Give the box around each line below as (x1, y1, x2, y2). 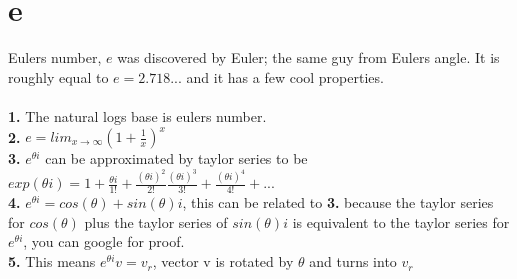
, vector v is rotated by (152, 251, 294, 272)
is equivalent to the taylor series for (292, 211, 510, 232)
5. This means (8, 251, 96, 272)
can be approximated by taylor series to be (45, 148, 308, 168)
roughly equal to (8, 66, 109, 87)
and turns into (309, 251, 397, 272)
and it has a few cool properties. (186, 66, 384, 87)
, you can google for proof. (23, 231, 185, 252)
